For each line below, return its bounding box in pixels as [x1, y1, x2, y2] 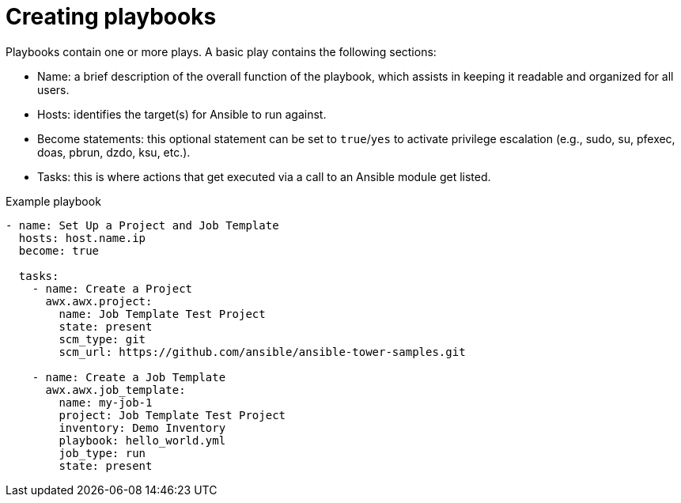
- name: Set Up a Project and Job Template [6, 218, 279, 232]
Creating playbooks [6, 3, 217, 30]
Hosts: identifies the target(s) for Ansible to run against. [37, 107, 327, 121]
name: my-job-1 [59, 395, 153, 409]
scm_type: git [59, 332, 146, 346]
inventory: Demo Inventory [59, 421, 226, 434]
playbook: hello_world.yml [59, 433, 226, 447]
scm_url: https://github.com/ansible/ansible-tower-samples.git [59, 345, 466, 358]
